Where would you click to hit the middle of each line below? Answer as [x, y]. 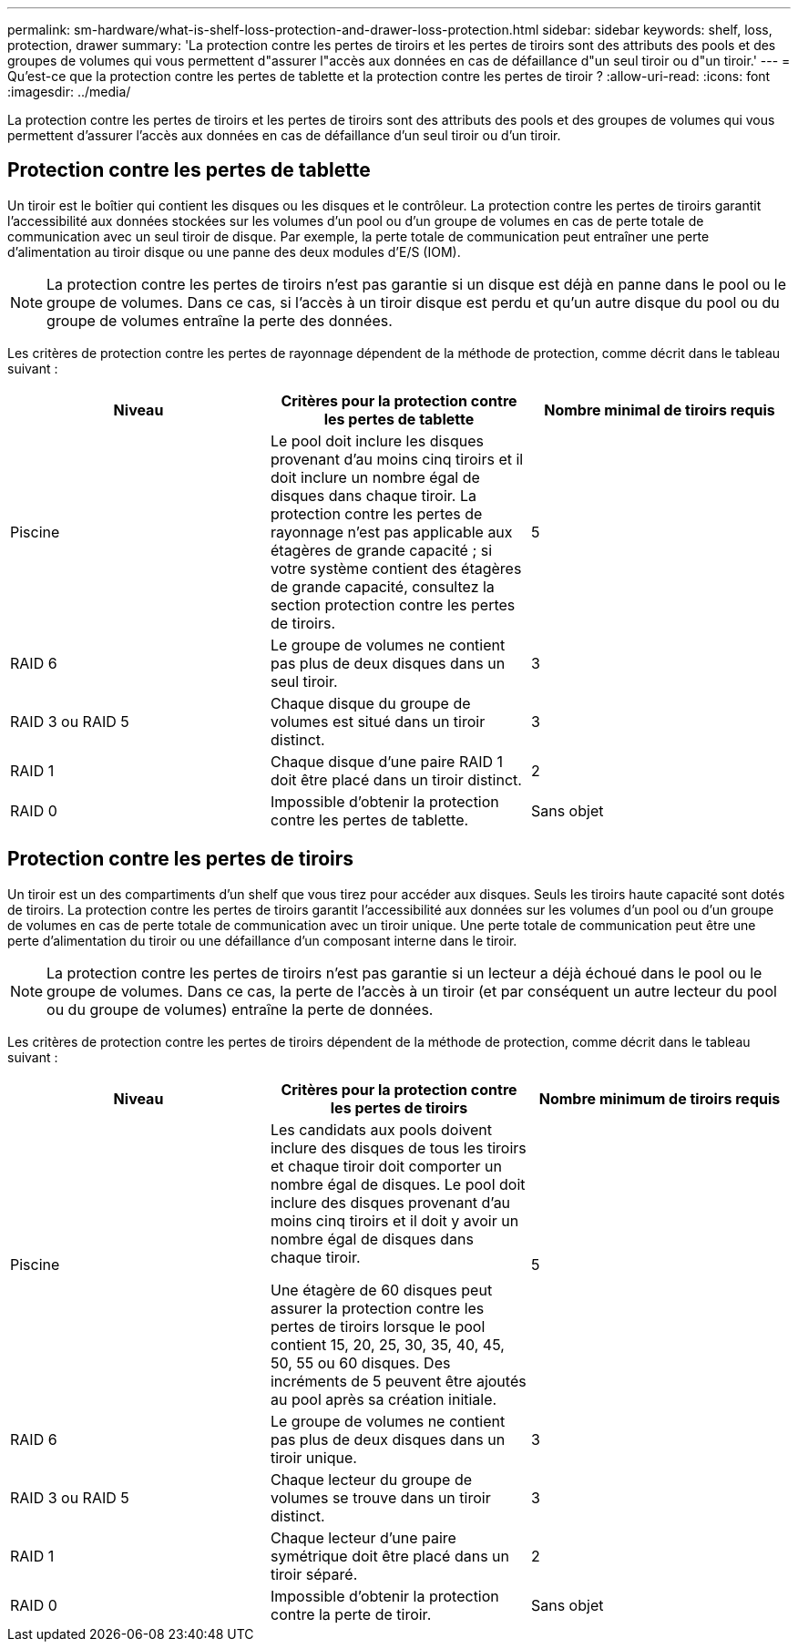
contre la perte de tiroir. [351, 1614]
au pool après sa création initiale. [384, 1399]
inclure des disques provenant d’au [390, 1202]
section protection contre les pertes [393, 604]
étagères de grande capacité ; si [381, 550]
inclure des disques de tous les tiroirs [398, 1147]
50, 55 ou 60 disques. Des [360, 1362]
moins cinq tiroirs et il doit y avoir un [394, 1220]
